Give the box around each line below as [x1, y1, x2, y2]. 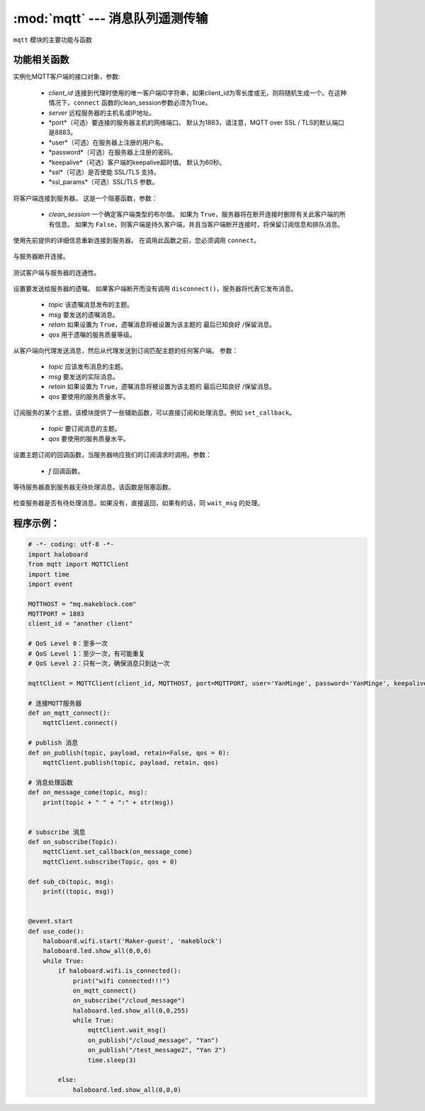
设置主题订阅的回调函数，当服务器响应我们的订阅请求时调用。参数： [13, 451, 212, 459]
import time [28, 570, 70, 578]
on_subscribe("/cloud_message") [72, 996, 186, 1005]
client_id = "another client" [28, 620, 133, 628]
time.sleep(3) [87, 1056, 137, 1064]
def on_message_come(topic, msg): [28, 789, 148, 796]
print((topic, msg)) [42, 888, 115, 896]
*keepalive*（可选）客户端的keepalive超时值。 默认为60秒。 [48, 158, 226, 167]
